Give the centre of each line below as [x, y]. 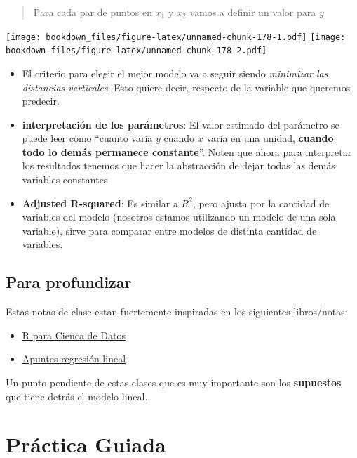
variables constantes [65, 179]
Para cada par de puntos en [93, 12]
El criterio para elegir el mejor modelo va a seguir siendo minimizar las [175, 73]
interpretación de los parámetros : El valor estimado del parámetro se [181, 124]
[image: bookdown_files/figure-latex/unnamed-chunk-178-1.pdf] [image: [176, 37]
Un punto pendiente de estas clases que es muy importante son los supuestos [174, 382]
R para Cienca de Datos [74, 335]
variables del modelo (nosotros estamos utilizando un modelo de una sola [179, 217]
